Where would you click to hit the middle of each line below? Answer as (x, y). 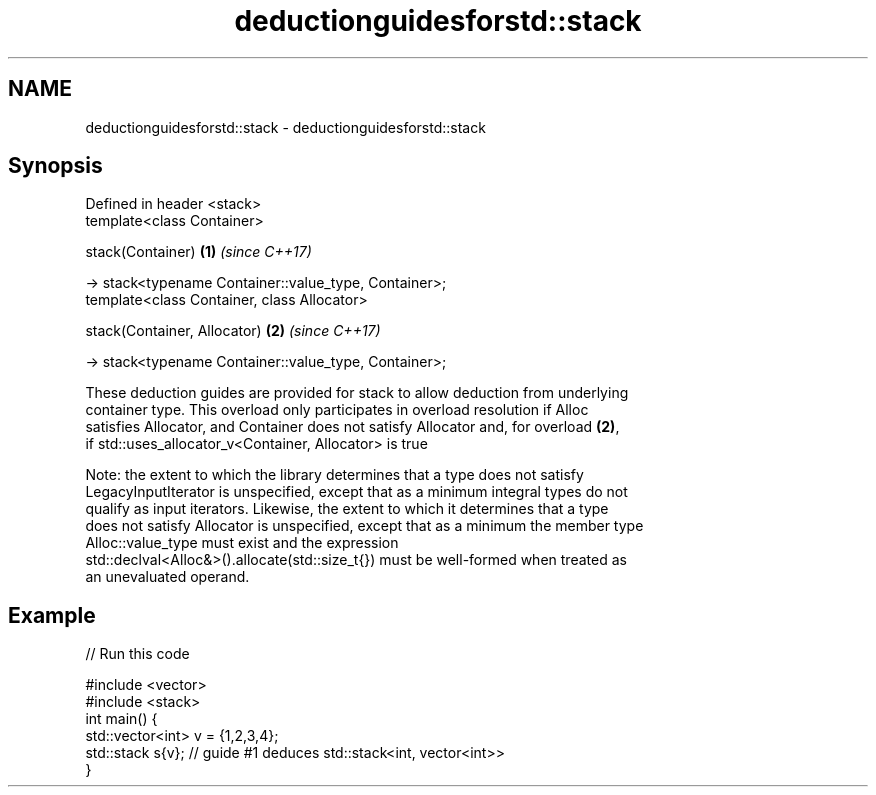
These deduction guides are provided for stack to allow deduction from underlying (357, 393)
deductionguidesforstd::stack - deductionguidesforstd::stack (285, 127)
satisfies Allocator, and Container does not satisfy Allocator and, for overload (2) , (352, 427)
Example (52, 615)
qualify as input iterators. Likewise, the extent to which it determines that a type (347, 509)
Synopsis (55, 166)
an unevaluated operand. (167, 577)
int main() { (121, 719)
